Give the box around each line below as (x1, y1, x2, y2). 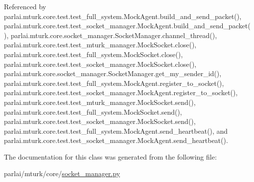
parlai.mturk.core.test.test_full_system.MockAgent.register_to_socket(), (4, 78, 224, 88)
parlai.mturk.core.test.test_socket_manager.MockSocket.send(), (4, 116, 196, 126)
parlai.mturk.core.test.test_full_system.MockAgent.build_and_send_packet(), (4, 11, 242, 21)
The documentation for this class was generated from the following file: (4, 151, 217, 162)
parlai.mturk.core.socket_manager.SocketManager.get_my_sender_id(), (4, 68, 222, 79)
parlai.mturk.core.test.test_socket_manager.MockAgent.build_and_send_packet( (4, 20, 251, 31)
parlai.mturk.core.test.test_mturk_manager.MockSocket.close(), (4, 40, 197, 50)
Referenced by (4, 1, 46, 11)
